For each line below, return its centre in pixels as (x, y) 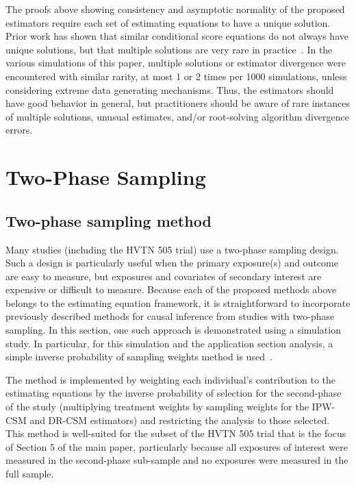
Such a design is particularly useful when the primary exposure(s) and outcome (172, 263)
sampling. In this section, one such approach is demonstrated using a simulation (173, 330)
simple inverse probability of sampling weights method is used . (139, 357)
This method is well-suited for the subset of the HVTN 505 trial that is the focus (176, 433)
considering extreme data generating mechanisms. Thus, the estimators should (170, 89)
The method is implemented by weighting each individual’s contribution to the (171, 379)
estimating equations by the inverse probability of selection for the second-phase (174, 393)
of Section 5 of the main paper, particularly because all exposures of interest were (177, 446)
